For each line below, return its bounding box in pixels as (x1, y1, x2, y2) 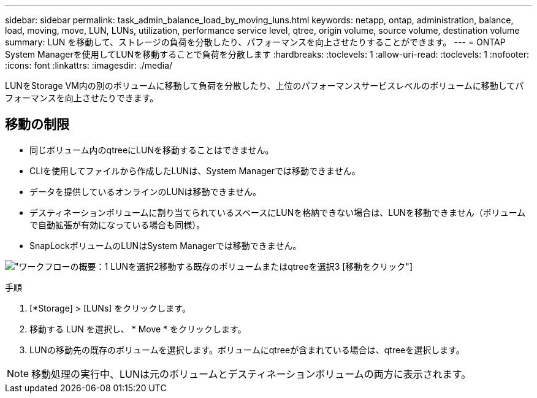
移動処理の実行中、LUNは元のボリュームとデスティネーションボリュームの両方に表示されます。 (31, 367, 471, 380)
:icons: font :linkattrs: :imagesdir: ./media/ (5, 60, 173, 71)
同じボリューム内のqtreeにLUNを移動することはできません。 (29, 144, 274, 155)
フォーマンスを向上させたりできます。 (5, 93, 159, 103)
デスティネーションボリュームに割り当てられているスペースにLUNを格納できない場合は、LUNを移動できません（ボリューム (29, 207, 526, 218)
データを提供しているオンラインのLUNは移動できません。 (29, 186, 262, 197)
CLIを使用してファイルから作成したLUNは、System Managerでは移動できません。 (29, 165, 360, 176)
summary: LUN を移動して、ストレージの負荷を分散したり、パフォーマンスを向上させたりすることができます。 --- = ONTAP (5, 37, 506, 47)
